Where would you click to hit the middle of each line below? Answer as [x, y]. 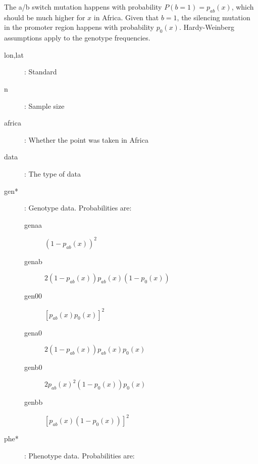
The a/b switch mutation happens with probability [83, 7]
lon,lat [14, 54]
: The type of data [53, 173]
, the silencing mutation [214, 17]
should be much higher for [45, 17]
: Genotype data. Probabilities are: [78, 208]
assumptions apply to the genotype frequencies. [77, 38]
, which [243, 7]
